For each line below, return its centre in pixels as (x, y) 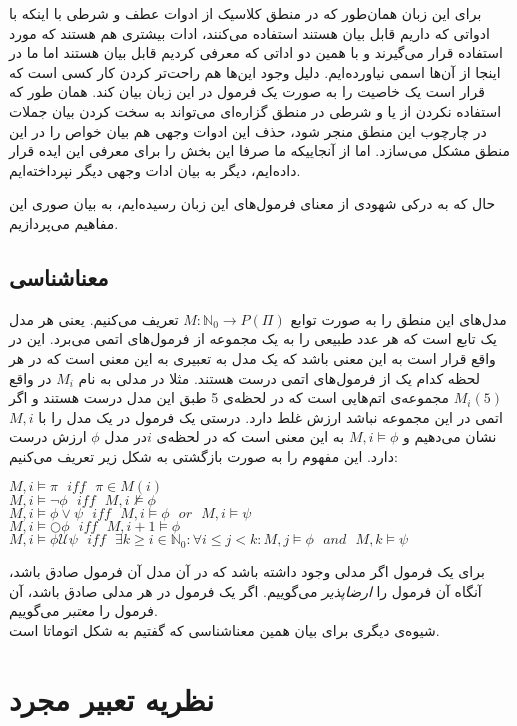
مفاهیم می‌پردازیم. (64, 222)
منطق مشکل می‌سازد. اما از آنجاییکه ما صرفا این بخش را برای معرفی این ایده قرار (259, 150)
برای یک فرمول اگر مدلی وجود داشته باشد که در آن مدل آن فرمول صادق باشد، (247, 570)
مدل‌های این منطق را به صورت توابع (398, 318)
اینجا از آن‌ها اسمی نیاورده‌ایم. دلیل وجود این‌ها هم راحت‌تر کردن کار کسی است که (255, 71)
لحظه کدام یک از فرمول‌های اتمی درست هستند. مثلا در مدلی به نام (279, 377)
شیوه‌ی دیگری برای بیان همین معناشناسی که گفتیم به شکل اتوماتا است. (224, 629)
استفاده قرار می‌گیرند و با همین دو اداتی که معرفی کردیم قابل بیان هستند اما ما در (256, 52)
